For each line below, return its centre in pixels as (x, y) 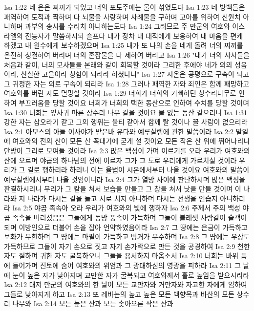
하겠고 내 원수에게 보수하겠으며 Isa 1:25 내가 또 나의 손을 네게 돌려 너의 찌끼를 (124, 45)
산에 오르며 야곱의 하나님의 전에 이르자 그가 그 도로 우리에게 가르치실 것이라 (120, 160)
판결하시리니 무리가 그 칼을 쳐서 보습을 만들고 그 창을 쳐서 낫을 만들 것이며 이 (123, 189)
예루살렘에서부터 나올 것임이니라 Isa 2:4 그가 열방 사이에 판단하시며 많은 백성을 (125, 179)
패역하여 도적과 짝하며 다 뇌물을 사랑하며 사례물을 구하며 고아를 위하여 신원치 (122, 16)
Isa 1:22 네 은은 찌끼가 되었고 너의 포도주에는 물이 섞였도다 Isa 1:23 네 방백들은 (125, 7)
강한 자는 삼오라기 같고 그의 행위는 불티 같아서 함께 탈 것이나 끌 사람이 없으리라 (126, 122)
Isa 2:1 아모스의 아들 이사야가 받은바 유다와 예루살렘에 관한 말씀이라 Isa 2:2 (119, 131)
